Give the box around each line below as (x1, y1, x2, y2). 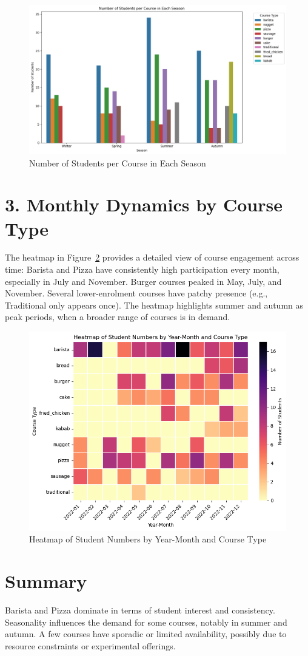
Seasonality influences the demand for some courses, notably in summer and (5, 615, 287, 628)
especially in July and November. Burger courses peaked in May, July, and (5, 275, 282, 287)
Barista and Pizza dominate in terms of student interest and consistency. (5, 604, 275, 617)
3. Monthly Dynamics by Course (5, 192, 283, 217)
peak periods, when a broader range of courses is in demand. (5, 310, 230, 323)
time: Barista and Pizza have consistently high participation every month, (5, 263, 280, 276)
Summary (5, 569, 87, 593)
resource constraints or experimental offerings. (5, 639, 176, 652)
